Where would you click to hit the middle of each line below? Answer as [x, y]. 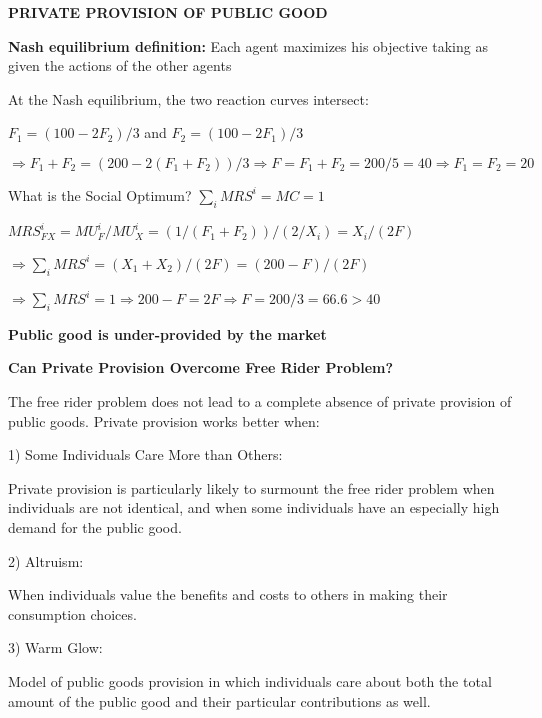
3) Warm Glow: [55, 647]
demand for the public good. [95, 527]
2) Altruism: [46, 560]
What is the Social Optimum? [100, 194]
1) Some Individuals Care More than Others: [145, 454]
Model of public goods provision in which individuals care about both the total [250, 680]
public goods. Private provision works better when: [164, 420]
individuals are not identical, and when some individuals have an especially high [254, 507]
